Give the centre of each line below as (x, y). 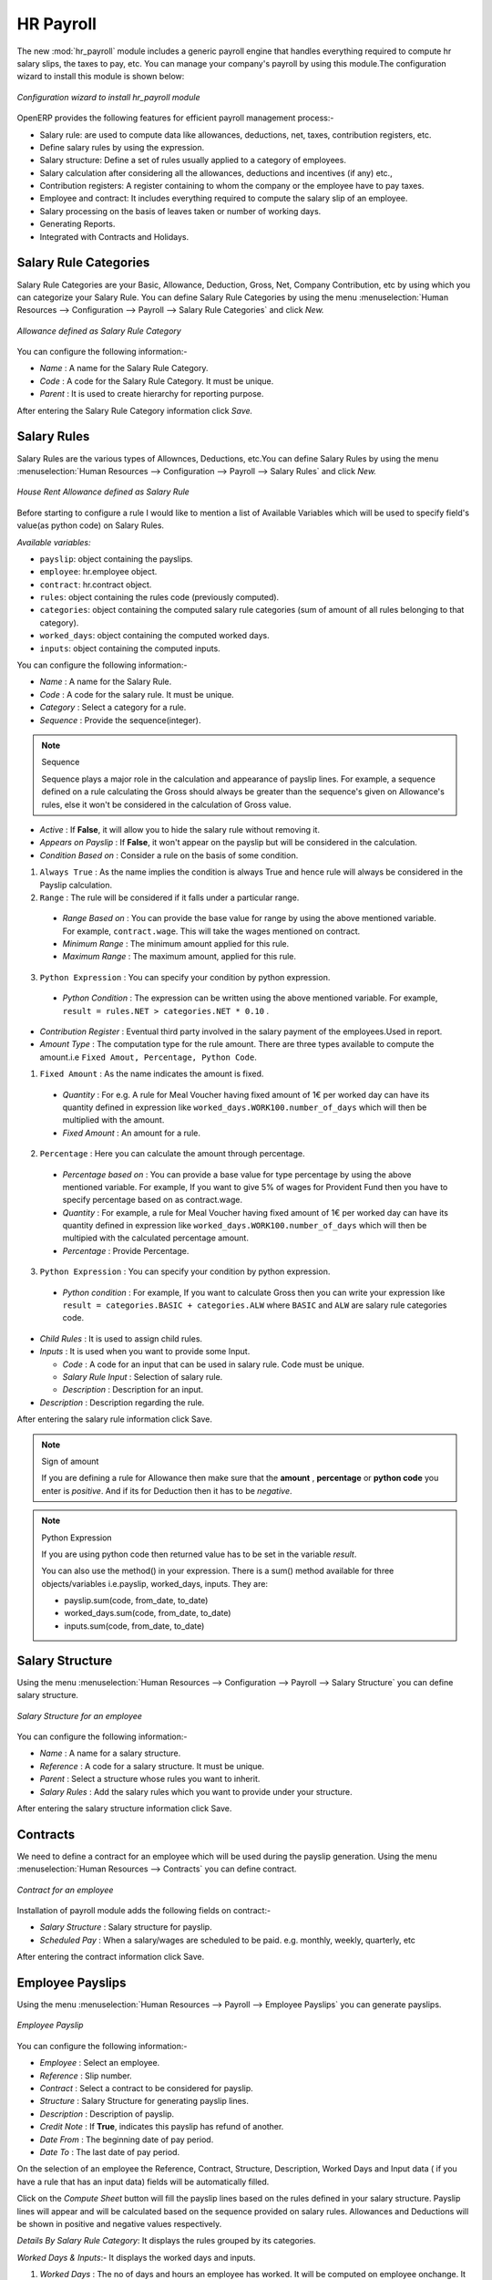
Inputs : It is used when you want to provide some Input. (145, 1352)
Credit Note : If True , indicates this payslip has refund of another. (162, 2127)
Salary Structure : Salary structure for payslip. (126, 1927)
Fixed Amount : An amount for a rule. (131, 1133)
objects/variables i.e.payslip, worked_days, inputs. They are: (155, 1583)
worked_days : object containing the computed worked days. (154, 636)
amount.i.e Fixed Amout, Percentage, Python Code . (148, 1057)
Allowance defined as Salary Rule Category (99, 331)
